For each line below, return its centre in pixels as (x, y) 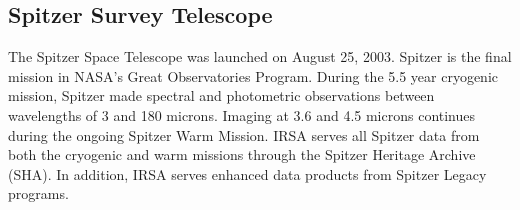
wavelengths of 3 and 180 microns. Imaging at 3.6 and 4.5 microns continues (242, 114)
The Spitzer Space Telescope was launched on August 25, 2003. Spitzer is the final (260, 56)
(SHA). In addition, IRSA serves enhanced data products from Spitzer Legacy (247, 173)
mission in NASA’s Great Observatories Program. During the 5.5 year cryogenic (253, 75)
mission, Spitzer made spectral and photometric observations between (221, 95)
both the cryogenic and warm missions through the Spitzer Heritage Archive (242, 154)
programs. (38, 193)
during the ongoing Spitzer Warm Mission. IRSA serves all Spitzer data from (244, 134)
